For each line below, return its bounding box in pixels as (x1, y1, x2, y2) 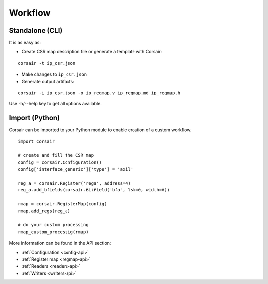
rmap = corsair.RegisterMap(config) (18, 201, 107, 207)
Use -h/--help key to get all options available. (9, 101, 102, 107)
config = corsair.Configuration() (18, 159, 102, 165)
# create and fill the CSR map (18, 152, 94, 158)
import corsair (18, 138, 55, 144)
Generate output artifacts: (21, 78, 74, 84)
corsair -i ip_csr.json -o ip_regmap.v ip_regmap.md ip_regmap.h (18, 90, 181, 95)
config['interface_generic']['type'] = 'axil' (18, 167, 134, 172)
